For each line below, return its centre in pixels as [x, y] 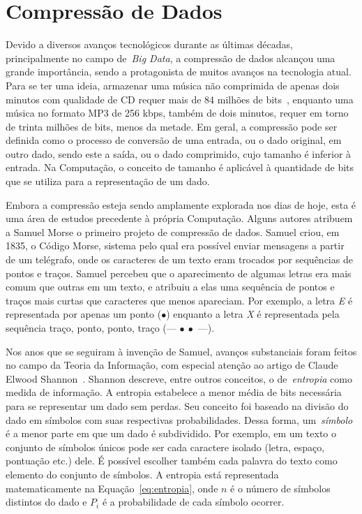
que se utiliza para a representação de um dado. [108, 181]
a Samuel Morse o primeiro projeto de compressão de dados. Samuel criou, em [173, 232]
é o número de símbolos [280, 488]
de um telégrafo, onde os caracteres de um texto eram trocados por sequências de [179, 259]
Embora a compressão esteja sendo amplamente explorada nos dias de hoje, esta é [181, 204]
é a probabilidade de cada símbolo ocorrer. [193, 502]
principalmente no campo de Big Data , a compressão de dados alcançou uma [171, 58]
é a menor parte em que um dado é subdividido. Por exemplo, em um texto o [171, 433]
